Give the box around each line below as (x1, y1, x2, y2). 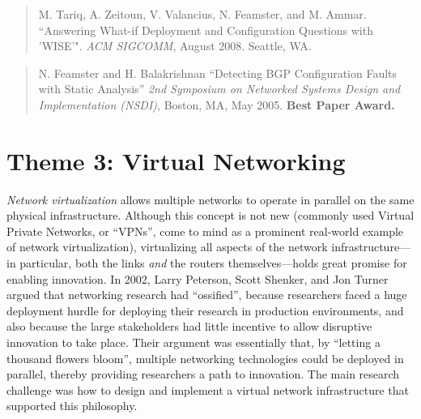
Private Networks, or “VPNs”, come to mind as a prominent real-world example (6, 222, 404, 239)
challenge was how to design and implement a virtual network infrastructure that (6, 381, 410, 398)
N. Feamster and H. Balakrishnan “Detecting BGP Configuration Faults (38, 64, 398, 81)
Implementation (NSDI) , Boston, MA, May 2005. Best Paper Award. (38, 96, 395, 113)
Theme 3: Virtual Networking (6, 143, 346, 177)
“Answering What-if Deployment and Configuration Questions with (38, 21, 373, 38)
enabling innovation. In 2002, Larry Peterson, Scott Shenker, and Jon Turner (6, 270, 389, 287)
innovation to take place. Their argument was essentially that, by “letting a (6, 334, 381, 351)
